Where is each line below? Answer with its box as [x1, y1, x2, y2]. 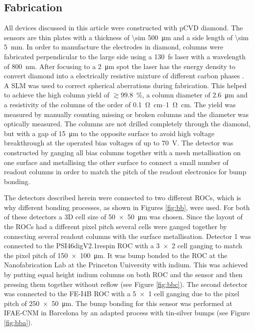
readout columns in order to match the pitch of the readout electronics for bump [4, 166, 247, 177]
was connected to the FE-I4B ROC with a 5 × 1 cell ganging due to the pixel [4, 288, 239, 299]
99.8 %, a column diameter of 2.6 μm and [121, 90, 248, 100]
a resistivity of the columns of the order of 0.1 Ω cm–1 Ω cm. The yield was [4, 99, 236, 109]
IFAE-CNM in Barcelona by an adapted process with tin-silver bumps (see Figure [4, 307, 250, 318]
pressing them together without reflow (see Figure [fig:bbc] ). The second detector [4, 279, 248, 289]
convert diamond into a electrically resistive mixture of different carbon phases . [4, 71, 244, 81]
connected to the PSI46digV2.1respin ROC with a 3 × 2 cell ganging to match [4, 240, 242, 251]
